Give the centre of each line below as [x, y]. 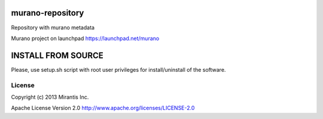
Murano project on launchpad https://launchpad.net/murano [85, 38]
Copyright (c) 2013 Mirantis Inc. [50, 97]
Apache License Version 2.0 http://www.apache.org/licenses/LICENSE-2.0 [103, 108]
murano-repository [48, 13]
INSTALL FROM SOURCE [57, 55]
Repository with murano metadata [53, 28]
